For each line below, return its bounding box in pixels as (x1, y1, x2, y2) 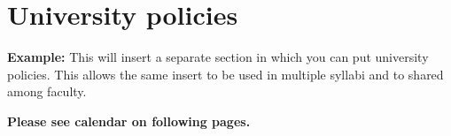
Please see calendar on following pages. (7, 111, 251, 130)
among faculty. (7, 82, 87, 101)
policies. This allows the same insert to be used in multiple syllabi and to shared (7, 64, 444, 83)
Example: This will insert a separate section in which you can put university (7, 48, 429, 66)
